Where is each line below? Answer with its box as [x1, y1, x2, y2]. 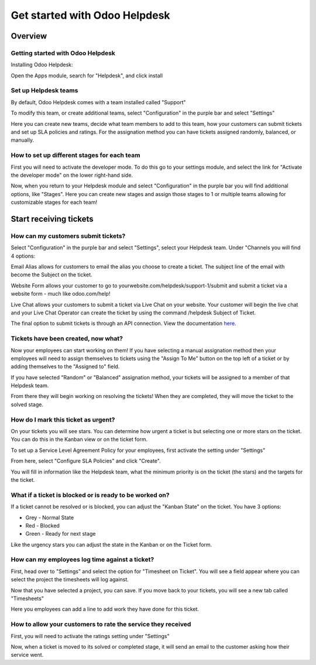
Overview [11, 31, 47, 41]
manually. [11, 136, 35, 143]
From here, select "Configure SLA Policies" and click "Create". [11, 457, 161, 465]
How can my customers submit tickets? [11, 232, 126, 240]
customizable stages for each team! [11, 199, 98, 206]
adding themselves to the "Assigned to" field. [11, 363, 120, 370]
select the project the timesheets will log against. [11, 576, 129, 583]
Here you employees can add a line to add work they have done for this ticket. [11, 606, 199, 613]
